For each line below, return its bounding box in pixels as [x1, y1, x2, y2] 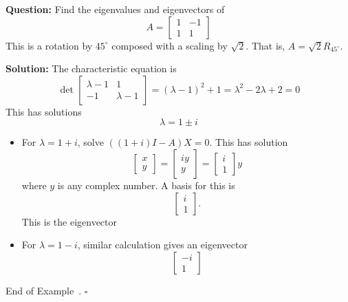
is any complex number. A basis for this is [57, 177, 235, 192]
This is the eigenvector [21, 214, 118, 228]
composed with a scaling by [111, 38, 228, 52]
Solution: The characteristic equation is [6, 61, 177, 76]
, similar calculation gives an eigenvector [77, 237, 248, 252]
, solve [77, 135, 104, 149]
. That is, [246, 38, 285, 52]
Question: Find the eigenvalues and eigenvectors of [6, 2, 225, 16]
